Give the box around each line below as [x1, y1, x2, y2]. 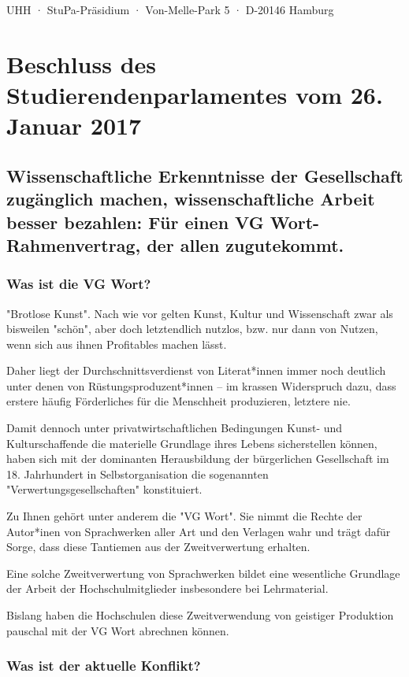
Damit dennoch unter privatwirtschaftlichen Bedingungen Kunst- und [6, 420, 343, 436]
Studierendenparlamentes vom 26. [6, 78, 383, 110]
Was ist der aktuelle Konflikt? [6, 656, 201, 675]
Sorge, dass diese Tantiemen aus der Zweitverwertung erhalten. [6, 538, 310, 555]
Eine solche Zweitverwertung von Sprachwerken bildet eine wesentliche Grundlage [6, 564, 400, 581]
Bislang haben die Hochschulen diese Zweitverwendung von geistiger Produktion [6, 607, 394, 623]
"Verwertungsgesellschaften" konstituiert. [6, 481, 203, 498]
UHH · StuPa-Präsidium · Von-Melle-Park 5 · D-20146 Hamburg [6, 2, 334, 17]
